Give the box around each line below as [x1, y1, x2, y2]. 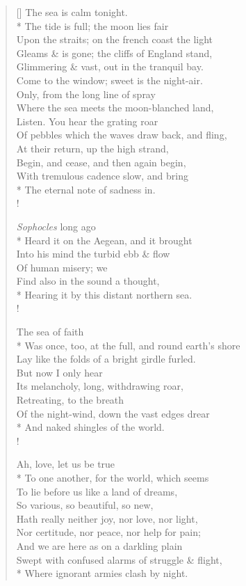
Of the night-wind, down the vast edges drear [16, 406, 210, 420]
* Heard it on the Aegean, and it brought [16, 232, 192, 247]
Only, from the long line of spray [16, 86, 156, 101]
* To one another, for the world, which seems [16, 470, 209, 484]
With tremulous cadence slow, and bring [16, 168, 188, 183]
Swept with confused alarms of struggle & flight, [16, 552, 222, 567]
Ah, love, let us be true [16, 457, 115, 471]
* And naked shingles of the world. [16, 420, 165, 434]
